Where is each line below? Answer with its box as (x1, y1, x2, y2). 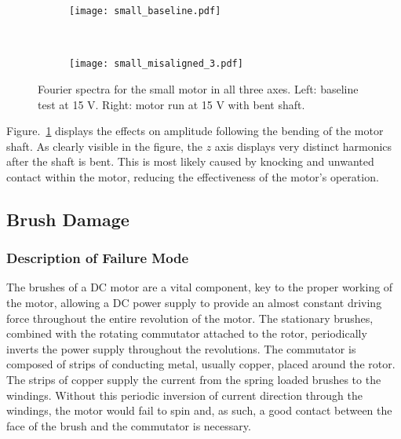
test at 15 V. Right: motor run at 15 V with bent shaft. (38, 96, 305, 112)
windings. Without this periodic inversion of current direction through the (6, 386, 363, 403)
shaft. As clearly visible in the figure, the (6, 137, 202, 154)
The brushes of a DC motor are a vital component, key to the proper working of (6, 279, 393, 295)
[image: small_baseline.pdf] (69, 5, 221, 16)
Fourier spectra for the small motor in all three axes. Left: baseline (38, 80, 359, 97)
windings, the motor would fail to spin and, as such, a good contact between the (6, 402, 392, 419)
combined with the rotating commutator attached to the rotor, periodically (6, 325, 367, 342)
